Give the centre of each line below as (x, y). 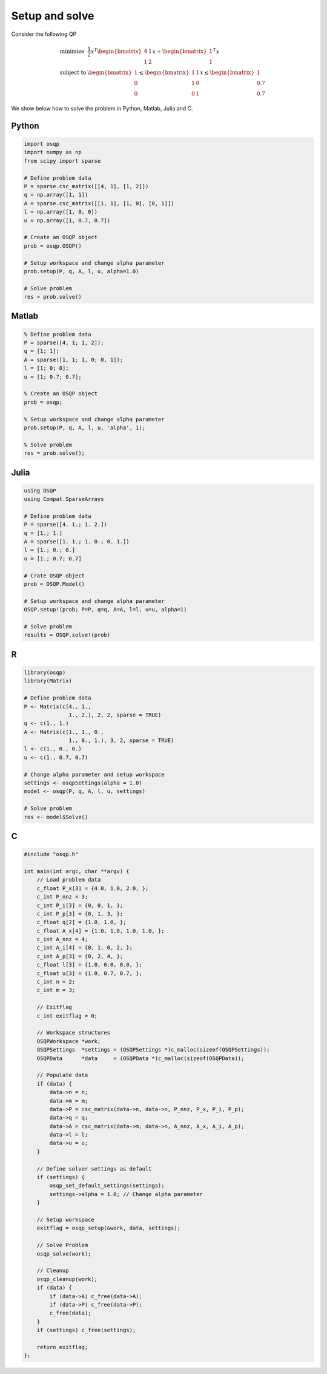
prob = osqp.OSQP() (53, 246)
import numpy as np (53, 152)
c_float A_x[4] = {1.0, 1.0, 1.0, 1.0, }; (101, 931)
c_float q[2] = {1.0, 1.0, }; (81, 922)
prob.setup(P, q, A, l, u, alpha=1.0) (81, 271)
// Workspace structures (74, 1033)
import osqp (42, 144)
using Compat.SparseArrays (64, 499)
